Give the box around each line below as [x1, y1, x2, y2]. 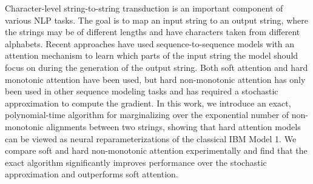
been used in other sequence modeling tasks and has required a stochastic [5, 85, 278, 97]
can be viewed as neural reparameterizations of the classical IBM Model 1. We [5, 132, 297, 145]
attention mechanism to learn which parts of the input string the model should [5, 49, 298, 62]
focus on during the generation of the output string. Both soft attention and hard [5, 61, 308, 73]
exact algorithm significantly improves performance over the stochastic [5, 156, 267, 168]
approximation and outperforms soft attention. [5, 168, 178, 180]
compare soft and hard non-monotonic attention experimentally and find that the [5, 144, 308, 157]
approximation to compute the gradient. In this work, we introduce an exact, [5, 96, 291, 109]
